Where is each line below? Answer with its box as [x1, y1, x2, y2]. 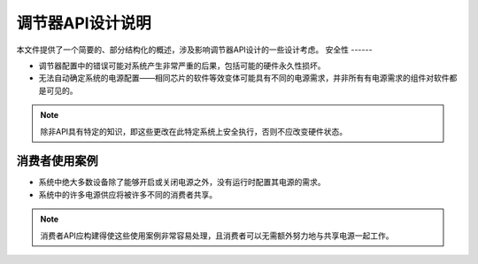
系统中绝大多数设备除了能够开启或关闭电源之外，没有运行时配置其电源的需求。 [38, 177, 326, 188]
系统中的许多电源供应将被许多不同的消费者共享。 [38, 189, 217, 199]
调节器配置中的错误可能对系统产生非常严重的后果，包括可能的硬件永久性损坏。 [38, 60, 326, 71]
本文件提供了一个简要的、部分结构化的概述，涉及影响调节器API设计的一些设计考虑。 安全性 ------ [16, 44, 373, 55]
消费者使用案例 [16, 153, 98, 168]
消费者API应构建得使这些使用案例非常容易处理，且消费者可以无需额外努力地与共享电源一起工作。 [40, 230, 394, 241]
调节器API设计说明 [16, 13, 151, 33]
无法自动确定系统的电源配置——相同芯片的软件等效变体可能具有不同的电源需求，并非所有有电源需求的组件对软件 [38, 73, 450, 83]
